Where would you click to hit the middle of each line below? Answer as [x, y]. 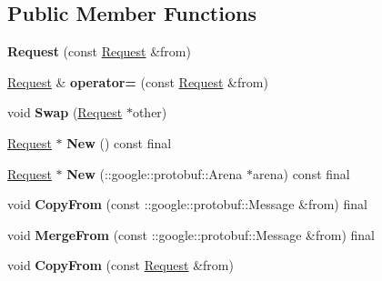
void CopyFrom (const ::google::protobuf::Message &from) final [187, 204]
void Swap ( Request [65, 112]
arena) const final [302, 173]
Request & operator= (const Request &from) [138, 81]
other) [150, 112]
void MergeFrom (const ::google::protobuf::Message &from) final [191, 234]
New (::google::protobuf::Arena [155, 173]
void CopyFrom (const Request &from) [121, 265]
